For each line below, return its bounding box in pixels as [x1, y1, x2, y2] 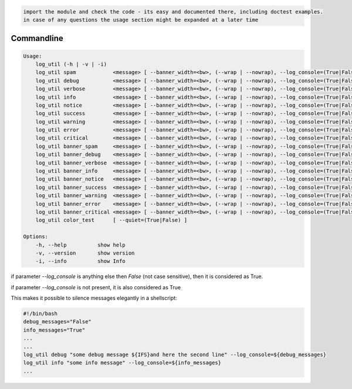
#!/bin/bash [23, 310, 58, 317]
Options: [23, 234, 49, 240]
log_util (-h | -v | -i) [35, 60, 107, 67]
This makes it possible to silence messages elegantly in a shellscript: [11, 295, 177, 302]
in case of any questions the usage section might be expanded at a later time [23, 16, 259, 23]
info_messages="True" [23, 326, 86, 333]
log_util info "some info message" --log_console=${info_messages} [23, 360, 222, 366]
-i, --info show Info [35, 258, 126, 265]
